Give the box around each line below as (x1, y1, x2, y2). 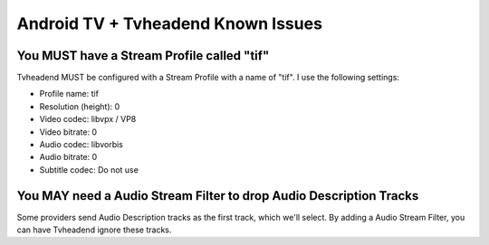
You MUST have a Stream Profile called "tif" (16, 48, 270, 63)
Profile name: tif (39, 89, 100, 99)
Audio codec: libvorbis (39, 139, 124, 150)
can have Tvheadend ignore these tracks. (16, 224, 172, 235)
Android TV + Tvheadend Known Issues (16, 14, 323, 33)
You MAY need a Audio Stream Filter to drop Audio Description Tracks (16, 188, 419, 203)
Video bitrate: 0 (39, 127, 98, 137)
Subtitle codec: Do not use (39, 164, 139, 175)
